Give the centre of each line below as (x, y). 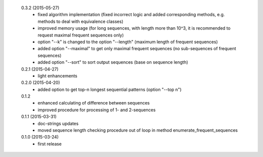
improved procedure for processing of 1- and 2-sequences (97, 110)
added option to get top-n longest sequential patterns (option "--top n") (110, 89)
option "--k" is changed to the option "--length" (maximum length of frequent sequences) (128, 42)
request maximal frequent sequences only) (81, 35)
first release (50, 144)
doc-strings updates (58, 123)
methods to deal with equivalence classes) (81, 21)
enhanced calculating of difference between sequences (94, 103)
